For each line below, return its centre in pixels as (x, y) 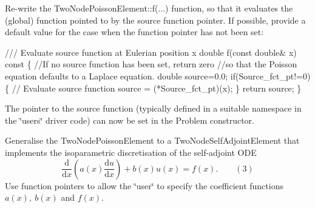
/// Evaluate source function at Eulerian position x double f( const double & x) (151, 52)
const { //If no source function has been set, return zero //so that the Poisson (151, 64)
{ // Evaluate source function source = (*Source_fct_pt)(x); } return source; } (153, 88)
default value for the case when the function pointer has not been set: (134, 32)
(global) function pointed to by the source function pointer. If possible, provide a (155, 20)
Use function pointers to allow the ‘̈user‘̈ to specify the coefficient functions (144, 185)
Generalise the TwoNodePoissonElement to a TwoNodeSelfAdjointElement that (152, 140)
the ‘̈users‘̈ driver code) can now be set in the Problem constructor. (130, 120)
